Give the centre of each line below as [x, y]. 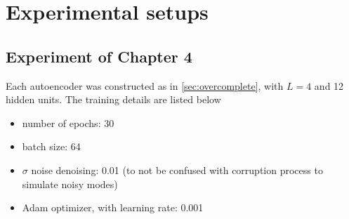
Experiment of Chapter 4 [99, 56]
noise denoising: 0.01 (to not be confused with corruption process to [177, 170]
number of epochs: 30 [68, 122]
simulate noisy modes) [70, 184]
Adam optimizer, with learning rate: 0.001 [113, 207]
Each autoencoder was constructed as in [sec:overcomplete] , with [145, 85]
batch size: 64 [51, 146]
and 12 [329, 85]
